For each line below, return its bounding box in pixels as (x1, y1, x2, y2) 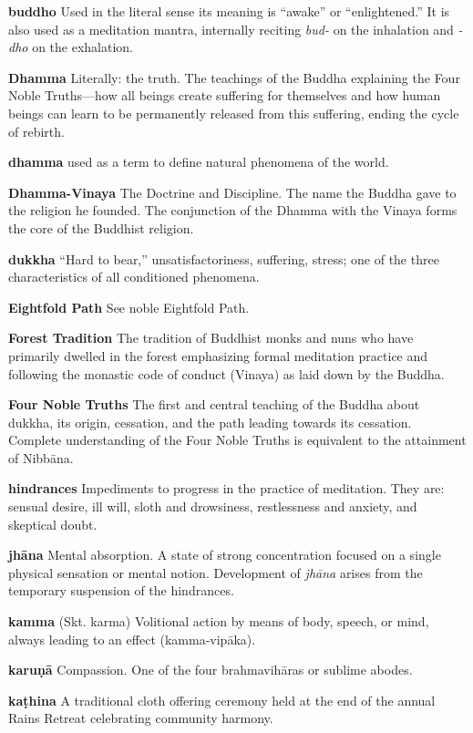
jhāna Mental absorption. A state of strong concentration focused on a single (8, 545, 441, 564)
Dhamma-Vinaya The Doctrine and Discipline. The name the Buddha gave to (8, 182, 457, 201)
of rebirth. (8, 121, 65, 140)
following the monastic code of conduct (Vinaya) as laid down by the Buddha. (8, 364, 445, 383)
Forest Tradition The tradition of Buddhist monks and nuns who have (8, 328, 414, 347)
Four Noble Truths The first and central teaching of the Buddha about (8, 395, 420, 414)
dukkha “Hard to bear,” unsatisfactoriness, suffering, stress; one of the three (8, 249, 439, 268)
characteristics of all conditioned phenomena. (8, 267, 260, 286)
